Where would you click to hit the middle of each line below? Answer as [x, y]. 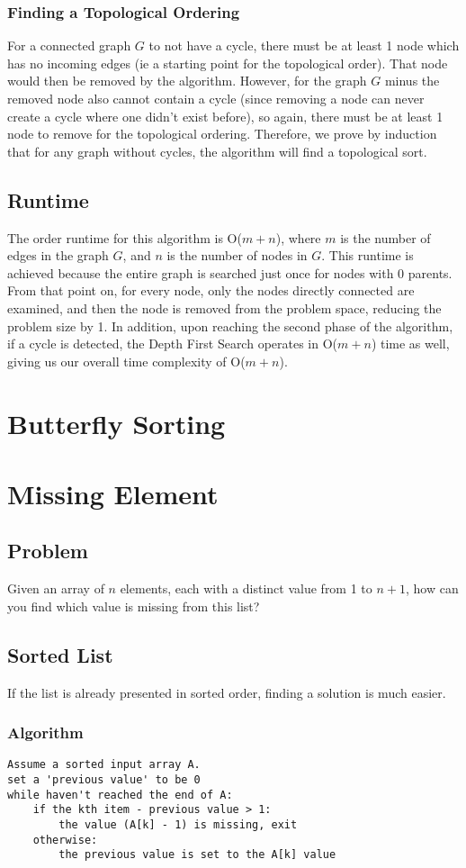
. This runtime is [367, 255]
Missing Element [113, 493]
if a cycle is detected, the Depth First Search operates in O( [173, 344]
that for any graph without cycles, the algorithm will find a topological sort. [217, 151]
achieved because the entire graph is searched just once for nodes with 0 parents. [230, 272]
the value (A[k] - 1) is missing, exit [178, 825]
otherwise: [65, 840]
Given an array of [56, 588]
